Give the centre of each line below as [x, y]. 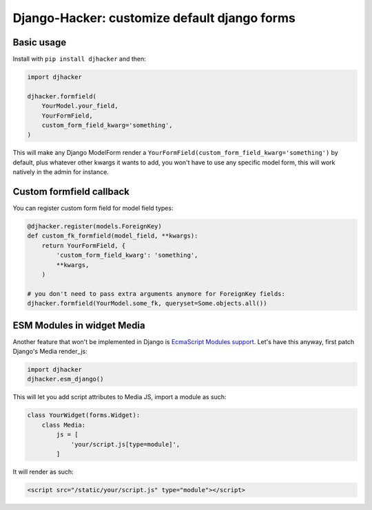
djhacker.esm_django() [65, 379]
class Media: [64, 425]
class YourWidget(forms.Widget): [84, 415]
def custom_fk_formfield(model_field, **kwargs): [113, 236]
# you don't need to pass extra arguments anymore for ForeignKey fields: [156, 294]
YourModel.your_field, [80, 106]
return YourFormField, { [84, 245]
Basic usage [40, 42]
